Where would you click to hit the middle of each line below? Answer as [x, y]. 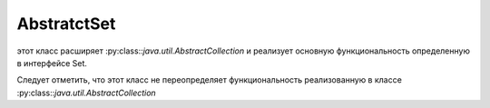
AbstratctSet [66, 24]
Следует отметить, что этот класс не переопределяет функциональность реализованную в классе [210, 80]
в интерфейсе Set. [52, 63]
